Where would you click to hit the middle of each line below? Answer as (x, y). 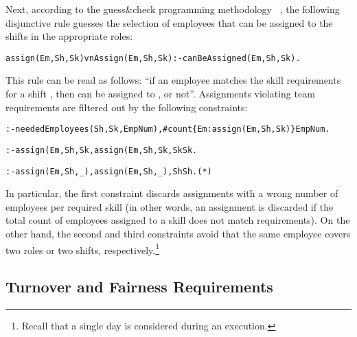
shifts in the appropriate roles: (69, 36)
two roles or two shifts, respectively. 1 (83, 248)
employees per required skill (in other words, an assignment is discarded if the (170, 206)
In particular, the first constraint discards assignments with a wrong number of (172, 193)
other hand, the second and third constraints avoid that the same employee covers (178, 233)
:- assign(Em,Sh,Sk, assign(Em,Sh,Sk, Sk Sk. (102, 150)
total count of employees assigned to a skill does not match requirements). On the (178, 220)
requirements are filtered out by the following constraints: (127, 107)
